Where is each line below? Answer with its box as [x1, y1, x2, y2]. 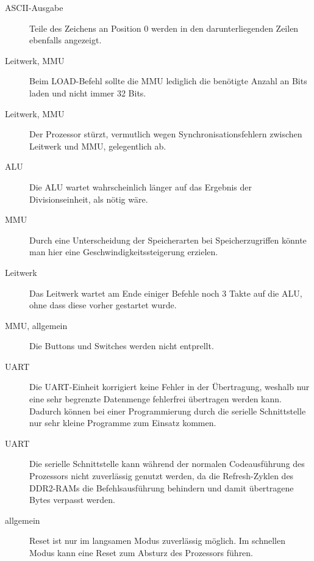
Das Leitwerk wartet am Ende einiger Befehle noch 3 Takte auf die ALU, [29, 286, 302, 299]
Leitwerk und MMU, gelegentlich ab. [29, 139, 166, 152]
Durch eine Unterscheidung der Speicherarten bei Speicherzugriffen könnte [29, 233, 307, 246]
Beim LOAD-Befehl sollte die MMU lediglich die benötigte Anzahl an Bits [29, 74, 307, 87]
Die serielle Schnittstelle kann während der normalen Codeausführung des [29, 457, 305, 470]
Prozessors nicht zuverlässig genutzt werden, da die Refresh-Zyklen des [29, 469, 294, 482]
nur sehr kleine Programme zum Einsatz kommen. [29, 416, 216, 429]
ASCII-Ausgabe [5, 1, 63, 13]
